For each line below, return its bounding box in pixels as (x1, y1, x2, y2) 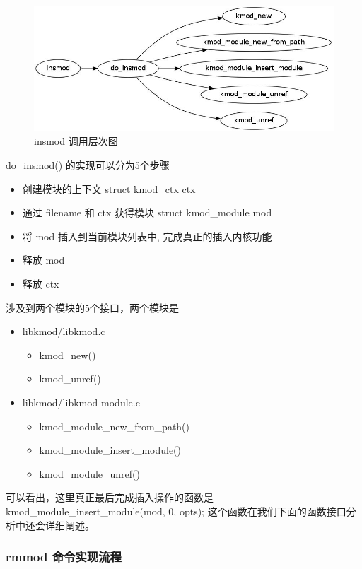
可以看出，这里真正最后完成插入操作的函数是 (6, 490, 214, 505)
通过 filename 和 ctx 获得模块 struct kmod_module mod (22, 205, 272, 220)
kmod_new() (39, 347, 96, 362)
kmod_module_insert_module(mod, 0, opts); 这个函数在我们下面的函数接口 (6, 503, 346, 518)
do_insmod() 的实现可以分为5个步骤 (6, 158, 170, 172)
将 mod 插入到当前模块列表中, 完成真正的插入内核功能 (22, 228, 272, 243)
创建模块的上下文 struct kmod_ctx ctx (22, 181, 196, 196)
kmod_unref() (39, 371, 101, 386)
